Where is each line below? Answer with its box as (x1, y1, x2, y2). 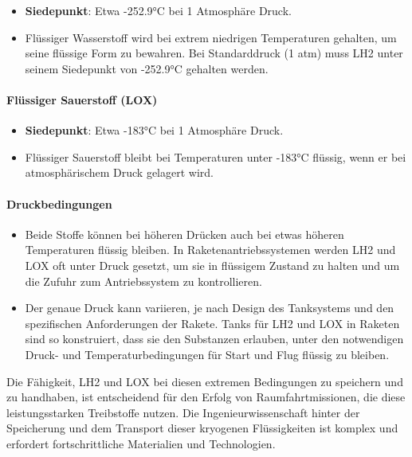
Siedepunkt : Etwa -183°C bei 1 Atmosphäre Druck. (25, 122, 284, 139)
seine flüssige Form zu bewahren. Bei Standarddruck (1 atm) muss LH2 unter (25, 45, 403, 61)
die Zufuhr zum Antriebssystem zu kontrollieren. (25, 272, 262, 289)
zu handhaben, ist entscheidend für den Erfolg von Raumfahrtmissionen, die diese (6, 389, 406, 405)
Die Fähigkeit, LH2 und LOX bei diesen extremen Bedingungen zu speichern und (6, 373, 403, 389)
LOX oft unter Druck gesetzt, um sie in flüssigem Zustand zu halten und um (25, 256, 400, 273)
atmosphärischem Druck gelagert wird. (25, 164, 214, 181)
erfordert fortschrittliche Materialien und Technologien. (6, 435, 276, 451)
